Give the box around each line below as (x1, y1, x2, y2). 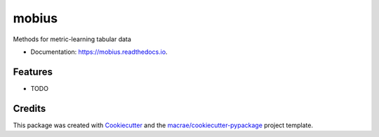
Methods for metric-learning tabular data (13, 35, 131, 43)
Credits (13, 102, 46, 115)
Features (13, 66, 53, 78)
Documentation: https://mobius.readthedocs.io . (30, 48, 168, 56)
